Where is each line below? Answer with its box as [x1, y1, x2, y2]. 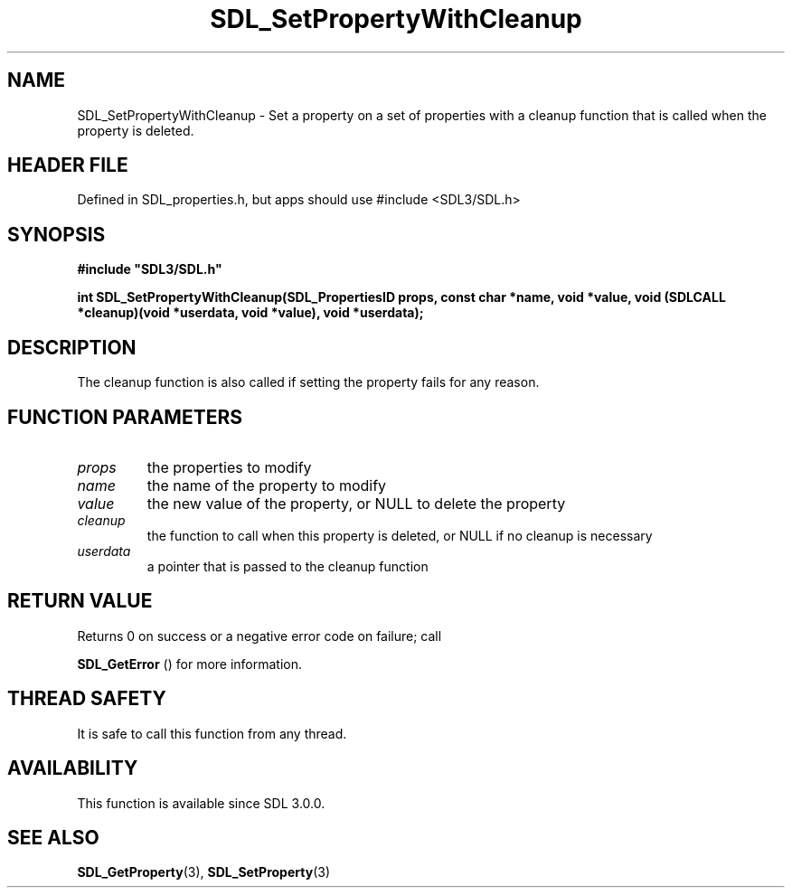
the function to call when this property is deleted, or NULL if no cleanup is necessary [146, 527, 653, 543]
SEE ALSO [7, 825, 99, 849]
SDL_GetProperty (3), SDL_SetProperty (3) [77, 864, 330, 881]
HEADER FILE [7, 154, 128, 177]
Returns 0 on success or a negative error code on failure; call [77, 627, 442, 644]
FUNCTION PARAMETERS [7, 405, 242, 429]
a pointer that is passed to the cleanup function [146, 558, 429, 574]
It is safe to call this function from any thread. [77, 725, 347, 741]
